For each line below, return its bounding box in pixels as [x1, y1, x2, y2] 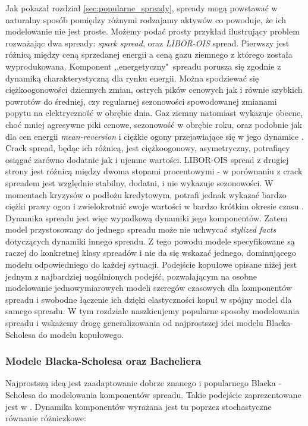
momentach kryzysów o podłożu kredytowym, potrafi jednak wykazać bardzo [5, 188, 287, 201]
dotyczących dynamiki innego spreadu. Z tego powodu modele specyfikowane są [5, 234, 295, 247]
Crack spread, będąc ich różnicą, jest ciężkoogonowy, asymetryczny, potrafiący [5, 142, 290, 154]
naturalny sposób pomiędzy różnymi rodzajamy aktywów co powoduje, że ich [5, 13, 286, 26]
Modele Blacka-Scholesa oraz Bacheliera [5, 353, 202, 368]
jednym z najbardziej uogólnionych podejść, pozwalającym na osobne [5, 270, 257, 282]
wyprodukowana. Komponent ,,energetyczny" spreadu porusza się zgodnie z [5, 59, 281, 72]
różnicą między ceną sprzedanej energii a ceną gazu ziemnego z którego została [5, 48, 293, 61]
